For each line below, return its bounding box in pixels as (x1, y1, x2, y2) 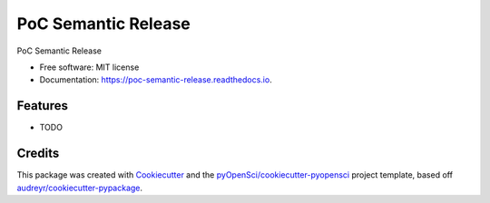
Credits (16, 146, 60, 161)
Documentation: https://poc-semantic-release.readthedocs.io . (39, 74, 272, 85)
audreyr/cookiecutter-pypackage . (16, 182, 143, 193)
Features (16, 98, 68, 113)
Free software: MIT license (39, 62, 140, 72)
